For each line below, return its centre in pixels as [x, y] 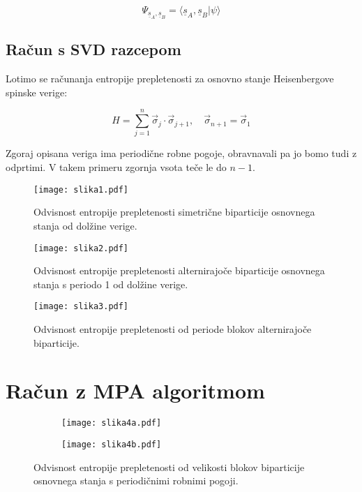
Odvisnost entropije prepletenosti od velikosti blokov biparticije [169, 467]
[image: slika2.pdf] [81, 248]
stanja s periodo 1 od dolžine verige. [111, 284]
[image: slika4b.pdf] [112, 444]
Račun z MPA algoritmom [135, 390]
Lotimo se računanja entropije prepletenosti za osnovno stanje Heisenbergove [170, 79]
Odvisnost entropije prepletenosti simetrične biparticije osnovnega [174, 212]
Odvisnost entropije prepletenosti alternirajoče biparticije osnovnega [179, 270]
